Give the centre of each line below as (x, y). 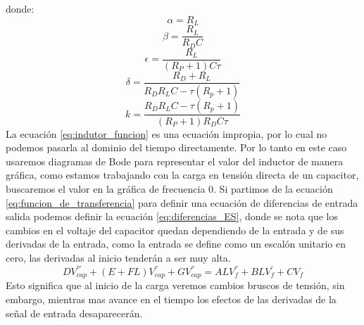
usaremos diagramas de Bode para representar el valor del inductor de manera (175, 161)
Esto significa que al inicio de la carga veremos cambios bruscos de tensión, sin (175, 285)
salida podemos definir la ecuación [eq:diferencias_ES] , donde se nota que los (172, 216)
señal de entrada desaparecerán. (74, 313)
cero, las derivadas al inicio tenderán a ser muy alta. (118, 257)
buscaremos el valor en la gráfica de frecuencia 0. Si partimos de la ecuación (169, 188)
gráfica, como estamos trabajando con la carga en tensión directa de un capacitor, (182, 175)
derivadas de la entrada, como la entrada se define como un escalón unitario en (176, 244)
